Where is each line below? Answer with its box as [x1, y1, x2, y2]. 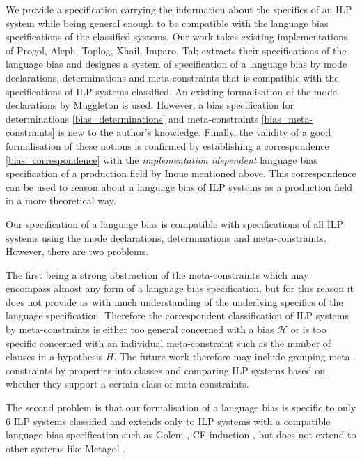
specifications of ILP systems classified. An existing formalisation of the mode [6, 84, 337, 98]
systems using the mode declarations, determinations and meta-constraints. [6, 230, 326, 245]
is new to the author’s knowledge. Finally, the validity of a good [58, 125, 331, 139]
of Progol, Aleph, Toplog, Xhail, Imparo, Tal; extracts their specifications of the [6, 43, 347, 57]
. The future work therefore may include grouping [113, 349, 326, 364]
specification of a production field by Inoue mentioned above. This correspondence [6, 166, 356, 181]
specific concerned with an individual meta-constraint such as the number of [6, 335, 331, 350]
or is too [290, 322, 326, 337]
